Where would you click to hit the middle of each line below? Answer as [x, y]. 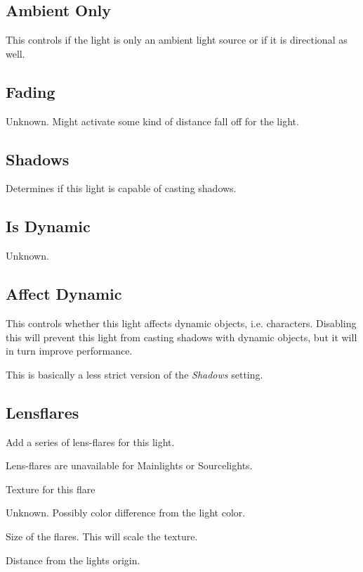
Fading [31, 91]
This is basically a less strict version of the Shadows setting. [134, 374]
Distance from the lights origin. [73, 560]
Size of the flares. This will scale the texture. [102, 536]
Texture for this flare [51, 489]
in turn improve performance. [69, 351]
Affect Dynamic [64, 294]
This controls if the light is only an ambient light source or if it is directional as [177, 40]
